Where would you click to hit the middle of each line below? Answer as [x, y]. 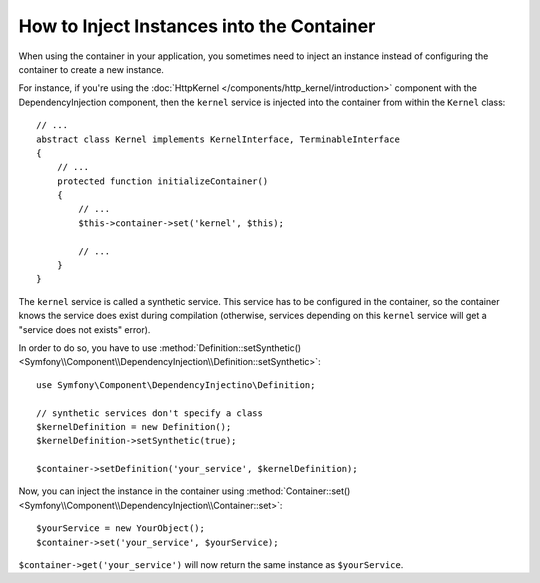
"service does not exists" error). [84, 329]
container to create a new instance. [91, 69]
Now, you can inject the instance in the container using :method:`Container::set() [184, 491]
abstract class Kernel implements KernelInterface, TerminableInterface [218, 139]
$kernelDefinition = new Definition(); [134, 426]
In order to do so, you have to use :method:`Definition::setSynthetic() [160, 347]
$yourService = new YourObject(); [120, 528]
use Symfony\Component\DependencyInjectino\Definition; [176, 384]
